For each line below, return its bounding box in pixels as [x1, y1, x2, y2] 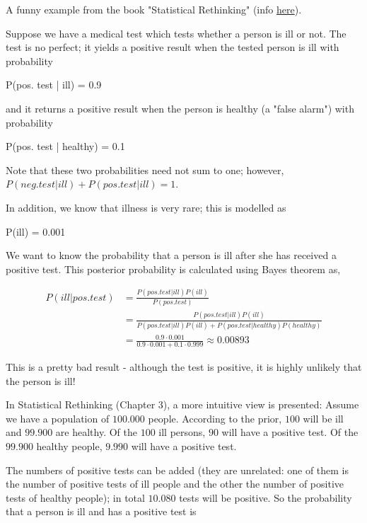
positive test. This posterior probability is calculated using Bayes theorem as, [6, 261, 341, 276]
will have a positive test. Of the [221, 425, 359, 439]
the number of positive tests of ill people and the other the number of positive [6, 476, 344, 491]
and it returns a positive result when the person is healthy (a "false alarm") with [6, 100, 354, 115]
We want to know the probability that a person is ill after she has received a [6, 248, 337, 263]
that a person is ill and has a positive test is [6, 504, 197, 519]
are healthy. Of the [55, 425, 137, 439]
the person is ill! [6, 373, 76, 388]
